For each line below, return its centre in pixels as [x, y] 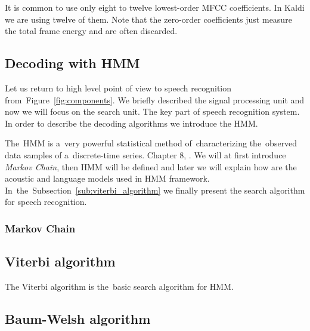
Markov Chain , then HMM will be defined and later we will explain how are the [151, 166]
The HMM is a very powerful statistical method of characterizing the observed [151, 143]
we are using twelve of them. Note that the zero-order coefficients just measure [148, 19]
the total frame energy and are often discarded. [91, 31]
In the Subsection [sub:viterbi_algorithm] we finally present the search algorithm [155, 190]
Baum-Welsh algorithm [78, 318]
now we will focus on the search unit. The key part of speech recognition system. [152, 111]
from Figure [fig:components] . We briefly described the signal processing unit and [155, 99]
